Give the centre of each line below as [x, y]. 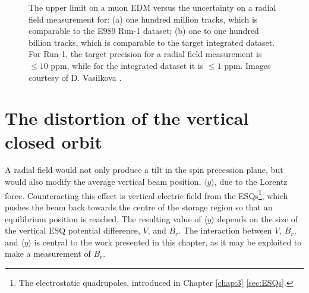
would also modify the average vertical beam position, [103, 182]
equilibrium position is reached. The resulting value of [103, 218]
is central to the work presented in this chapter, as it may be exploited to [168, 242]
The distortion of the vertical [127, 118]
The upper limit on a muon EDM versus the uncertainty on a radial [152, 7]
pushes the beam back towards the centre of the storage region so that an [139, 207]
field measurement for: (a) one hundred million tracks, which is [143, 19]
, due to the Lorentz [251, 182]
